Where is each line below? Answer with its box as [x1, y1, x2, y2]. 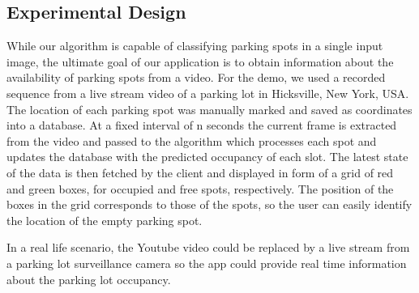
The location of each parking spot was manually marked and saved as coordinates [6, 100, 413, 117]
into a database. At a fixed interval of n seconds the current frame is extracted [6, 117, 397, 134]
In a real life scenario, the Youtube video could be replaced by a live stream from [6, 239, 410, 256]
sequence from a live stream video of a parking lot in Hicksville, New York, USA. [6, 84, 409, 101]
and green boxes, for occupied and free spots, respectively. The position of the [6, 180, 394, 197]
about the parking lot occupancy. [6, 270, 171, 287]
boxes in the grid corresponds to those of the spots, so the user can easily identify [6, 196, 413, 213]
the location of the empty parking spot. [6, 211, 203, 228]
